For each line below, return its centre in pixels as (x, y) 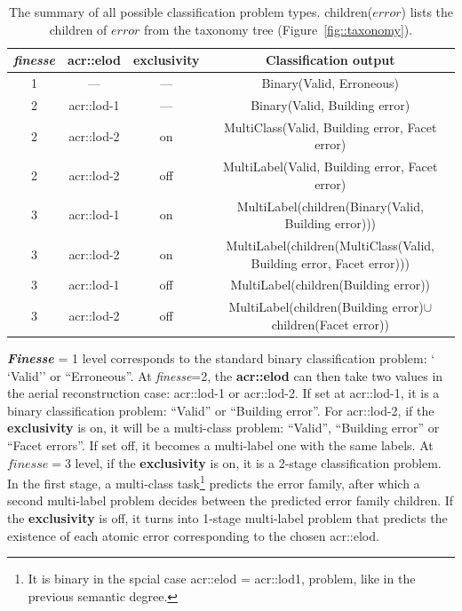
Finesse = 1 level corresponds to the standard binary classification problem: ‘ (221, 358)
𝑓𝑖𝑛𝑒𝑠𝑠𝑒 (28, 464)
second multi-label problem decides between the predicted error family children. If (231, 500)
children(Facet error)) (330, 324)
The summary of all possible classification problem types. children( (191, 12)
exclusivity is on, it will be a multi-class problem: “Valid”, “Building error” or (223, 428)
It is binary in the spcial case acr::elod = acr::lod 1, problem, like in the (222, 579)
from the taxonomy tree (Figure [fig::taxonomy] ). (279, 29)
